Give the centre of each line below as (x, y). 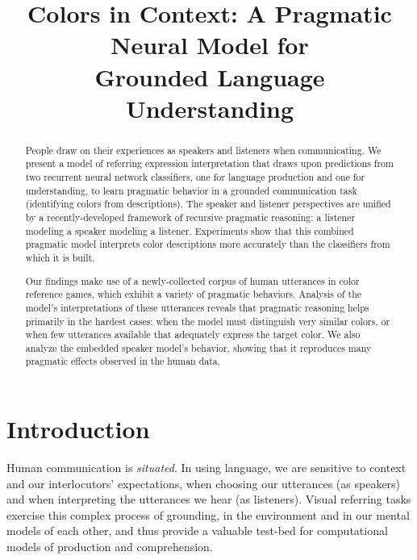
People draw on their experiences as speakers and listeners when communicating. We (203, 150)
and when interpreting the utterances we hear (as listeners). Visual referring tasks (209, 499)
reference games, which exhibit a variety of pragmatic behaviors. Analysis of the (194, 294)
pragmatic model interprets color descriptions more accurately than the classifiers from (208, 244)
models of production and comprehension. (110, 547)
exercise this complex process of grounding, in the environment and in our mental (208, 514)
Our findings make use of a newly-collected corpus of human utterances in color (192, 280)
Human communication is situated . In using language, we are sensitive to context (206, 468)
